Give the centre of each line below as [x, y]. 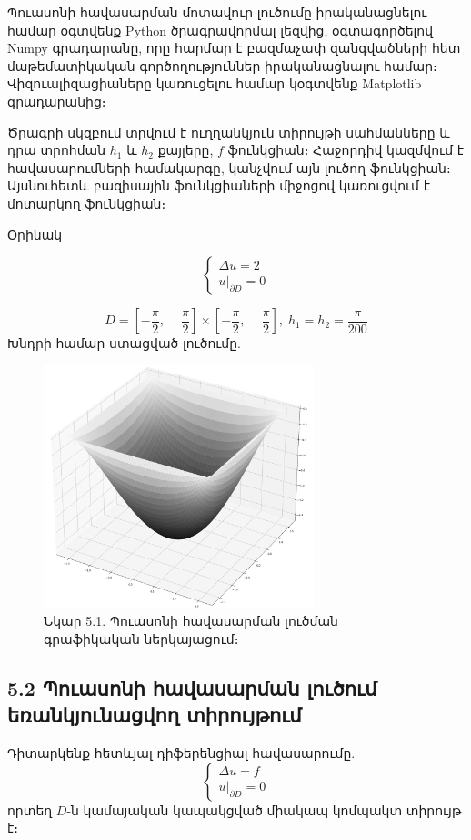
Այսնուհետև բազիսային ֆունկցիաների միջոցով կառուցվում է [219, 185]
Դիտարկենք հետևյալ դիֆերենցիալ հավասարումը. [181, 753]
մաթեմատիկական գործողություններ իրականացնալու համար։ [222, 65]
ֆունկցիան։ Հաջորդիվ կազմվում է [346, 150]
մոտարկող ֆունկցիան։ [87, 203]
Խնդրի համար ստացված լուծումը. [124, 343]
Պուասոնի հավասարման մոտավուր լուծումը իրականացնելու [217, 12]
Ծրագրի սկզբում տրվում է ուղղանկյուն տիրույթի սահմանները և [229, 132]
